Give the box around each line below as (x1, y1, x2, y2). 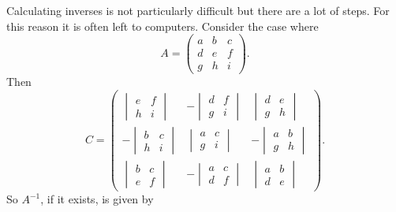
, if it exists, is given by (40, 191, 154, 207)
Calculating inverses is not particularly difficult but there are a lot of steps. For (6, 2, 390, 18)
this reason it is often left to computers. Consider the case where (6, 17, 319, 34)
